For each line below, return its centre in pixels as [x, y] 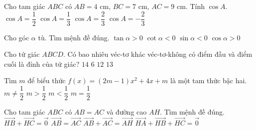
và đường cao [127, 112]
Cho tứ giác [22, 54]
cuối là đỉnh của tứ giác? [42, 64]
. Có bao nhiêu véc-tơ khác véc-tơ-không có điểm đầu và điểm [158, 54]
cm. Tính [191, 6]
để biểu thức [47, 80]
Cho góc [17, 37]
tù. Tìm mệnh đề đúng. [74, 37]
